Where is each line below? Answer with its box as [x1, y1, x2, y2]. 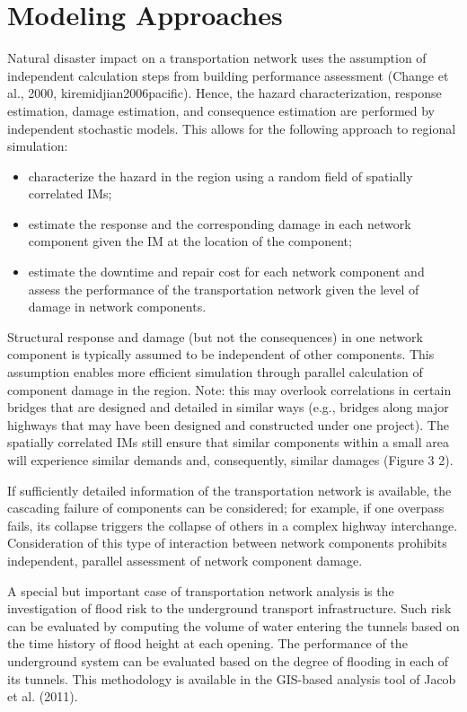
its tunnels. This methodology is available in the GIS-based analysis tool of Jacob [7, 669, 456, 688]
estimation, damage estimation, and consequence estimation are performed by [7, 101, 436, 119]
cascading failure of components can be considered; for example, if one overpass [7, 498, 445, 517]
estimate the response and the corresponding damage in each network [28, 214, 411, 233]
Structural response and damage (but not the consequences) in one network [7, 327, 423, 346]
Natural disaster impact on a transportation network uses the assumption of [7, 48, 427, 67]
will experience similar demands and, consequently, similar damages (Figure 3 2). [7, 451, 454, 469]
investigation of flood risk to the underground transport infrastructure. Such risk [7, 599, 452, 618]
